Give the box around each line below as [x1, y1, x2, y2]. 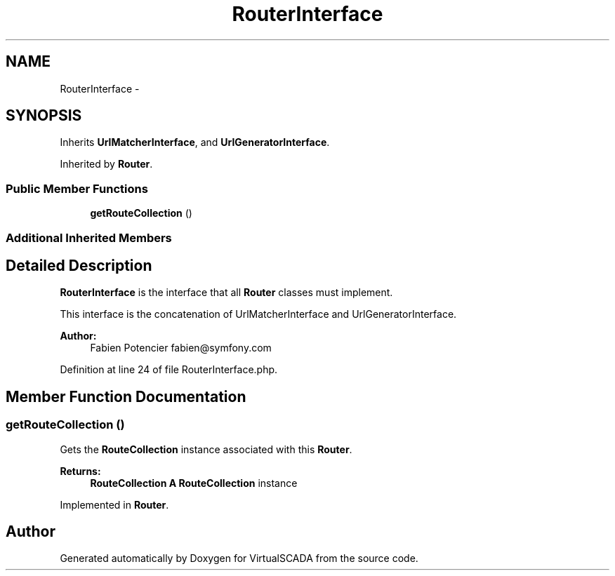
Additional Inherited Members [6, 230, 172, 245]
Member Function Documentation [6, 387, 246, 406]
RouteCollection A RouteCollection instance [90, 476, 298, 489]
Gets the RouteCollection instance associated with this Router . [60, 443, 352, 455]
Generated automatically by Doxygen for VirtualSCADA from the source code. [60, 552, 418, 565]
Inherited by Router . [60, 158, 153, 170]
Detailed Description [6, 256, 152, 274]
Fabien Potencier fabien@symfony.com [90, 342, 272, 354]
